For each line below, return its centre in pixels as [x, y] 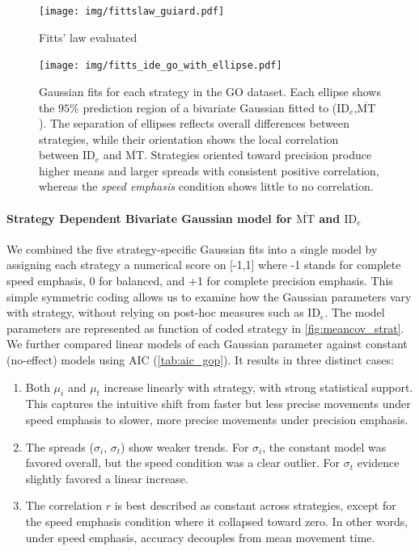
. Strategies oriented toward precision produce [258, 155]
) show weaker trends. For [185, 446]
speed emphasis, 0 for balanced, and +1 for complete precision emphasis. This [200, 281]
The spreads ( [59, 446]
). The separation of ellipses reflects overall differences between [194, 123]
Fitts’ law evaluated [88, 37]
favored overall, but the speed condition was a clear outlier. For [183, 463]
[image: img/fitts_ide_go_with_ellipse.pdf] [161, 66]
